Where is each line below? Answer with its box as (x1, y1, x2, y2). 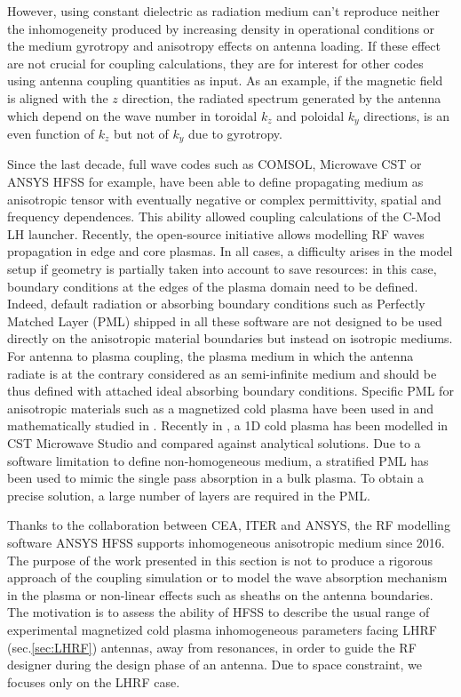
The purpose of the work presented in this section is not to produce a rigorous (7, 550, 433, 569)
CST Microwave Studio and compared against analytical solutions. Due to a (7, 433, 421, 452)
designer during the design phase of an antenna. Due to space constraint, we (7, 655, 422, 674)
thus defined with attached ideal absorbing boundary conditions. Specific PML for (7, 381, 454, 400)
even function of (7, 124, 95, 143)
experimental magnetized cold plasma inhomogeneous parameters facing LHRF (7, 620, 437, 638)
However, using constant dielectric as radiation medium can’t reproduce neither (7, 2, 440, 20)
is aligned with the (7, 88, 108, 107)
